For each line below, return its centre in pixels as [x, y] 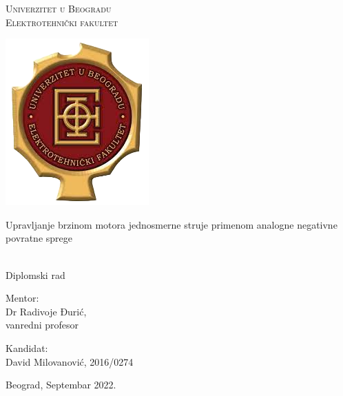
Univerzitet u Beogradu [59, 8]
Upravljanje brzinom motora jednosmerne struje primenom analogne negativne [171, 224]
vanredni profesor [42, 325]
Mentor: [22, 298]
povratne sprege [39, 238]
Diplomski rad [35, 274]
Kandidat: [27, 347]
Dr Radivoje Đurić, [46, 311]
